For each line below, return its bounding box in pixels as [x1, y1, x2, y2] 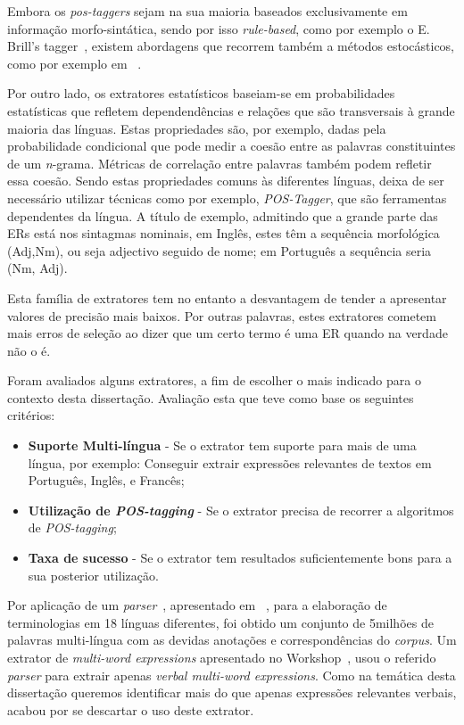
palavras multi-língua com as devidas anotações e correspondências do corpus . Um [7, 630, 457, 649]
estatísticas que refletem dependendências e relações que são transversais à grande [7, 101, 455, 119]
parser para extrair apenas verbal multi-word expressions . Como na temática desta [7, 665, 456, 684]
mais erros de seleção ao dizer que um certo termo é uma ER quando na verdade [7, 324, 448, 342]
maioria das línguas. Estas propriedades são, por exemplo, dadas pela [7, 119, 386, 137]
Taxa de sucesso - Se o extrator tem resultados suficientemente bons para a [28, 548, 452, 567]
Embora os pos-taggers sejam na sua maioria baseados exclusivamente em [7, 2, 408, 20]
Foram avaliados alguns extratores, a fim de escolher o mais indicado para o [7, 371, 421, 390]
